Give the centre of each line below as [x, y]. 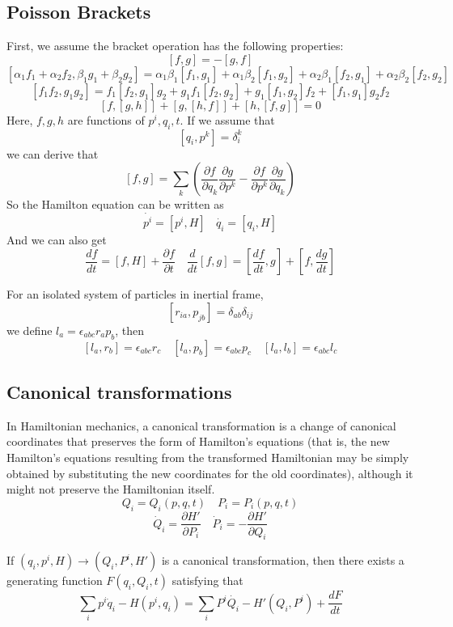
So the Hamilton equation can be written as [115, 204]
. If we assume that [227, 119]
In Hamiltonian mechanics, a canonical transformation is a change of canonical [201, 425]
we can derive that [53, 153]
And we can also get [57, 240]
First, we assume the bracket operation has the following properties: [175, 46]
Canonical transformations [119, 391]
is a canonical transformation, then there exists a [283, 560]
